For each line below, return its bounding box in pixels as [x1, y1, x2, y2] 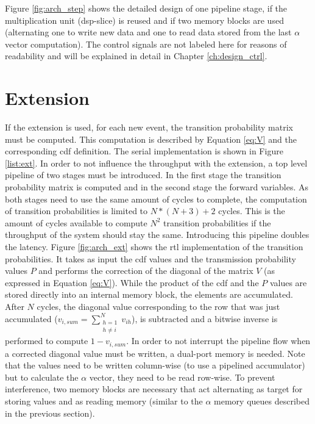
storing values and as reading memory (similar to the [5, 395, 203, 408]
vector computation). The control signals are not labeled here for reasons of [5, 37, 287, 50]
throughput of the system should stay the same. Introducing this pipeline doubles [5, 228, 310, 241]
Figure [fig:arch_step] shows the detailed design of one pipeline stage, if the [5, 2, 288, 14]
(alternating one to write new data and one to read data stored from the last [5, 26, 292, 38]
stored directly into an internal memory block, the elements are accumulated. [5, 288, 293, 301]
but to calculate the [5, 370, 79, 383]
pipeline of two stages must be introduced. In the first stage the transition [5, 168, 281, 181]
